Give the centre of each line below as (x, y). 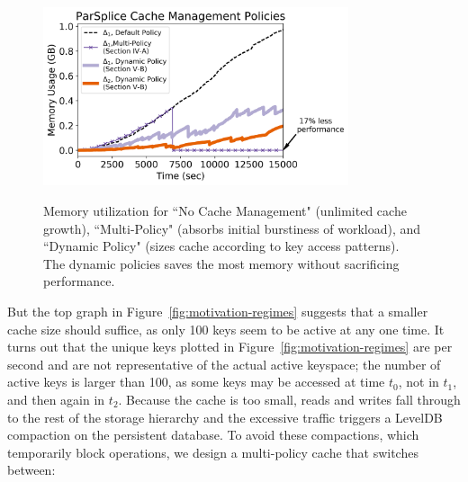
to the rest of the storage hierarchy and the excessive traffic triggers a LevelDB (225, 417)
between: (31, 470)
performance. (79, 281)
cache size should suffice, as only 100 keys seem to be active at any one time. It (226, 329)
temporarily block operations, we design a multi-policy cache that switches (213, 452)
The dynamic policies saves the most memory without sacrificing (221, 263)
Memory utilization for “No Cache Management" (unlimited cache (225, 210)
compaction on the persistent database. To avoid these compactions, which (213, 435)
